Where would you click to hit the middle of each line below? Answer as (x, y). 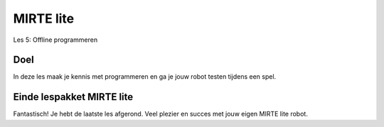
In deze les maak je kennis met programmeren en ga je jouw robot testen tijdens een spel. (145, 77)
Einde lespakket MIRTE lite (73, 97)
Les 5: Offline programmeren (55, 40)
